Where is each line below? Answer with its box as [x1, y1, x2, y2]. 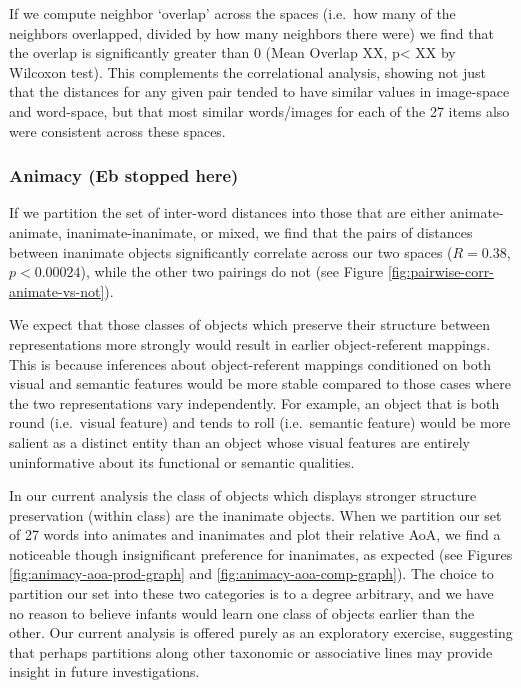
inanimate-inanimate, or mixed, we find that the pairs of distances [66, 221, 473, 242]
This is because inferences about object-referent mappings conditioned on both [9, 353, 491, 374]
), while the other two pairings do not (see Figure [80, 261, 384, 282]
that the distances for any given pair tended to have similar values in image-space [9, 81, 510, 102]
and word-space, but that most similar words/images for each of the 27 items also [9, 100, 510, 121]
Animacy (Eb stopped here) [9, 163, 239, 188]
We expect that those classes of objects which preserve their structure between [9, 314, 490, 335]
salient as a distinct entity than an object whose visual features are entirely [9, 431, 471, 452]
